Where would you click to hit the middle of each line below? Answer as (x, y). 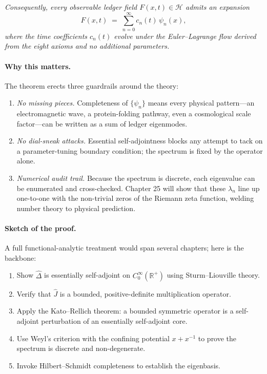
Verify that (34, 293)
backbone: (20, 257)
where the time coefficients (46, 36)
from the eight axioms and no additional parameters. (87, 46)
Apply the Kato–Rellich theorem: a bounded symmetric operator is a (125, 311)
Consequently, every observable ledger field (71, 7)
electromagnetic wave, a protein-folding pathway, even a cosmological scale (134, 113)
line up (249, 188)
